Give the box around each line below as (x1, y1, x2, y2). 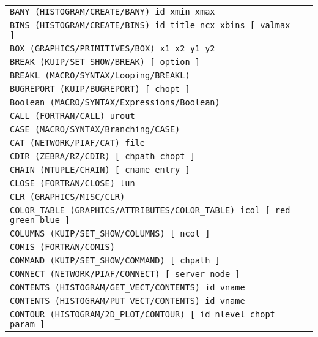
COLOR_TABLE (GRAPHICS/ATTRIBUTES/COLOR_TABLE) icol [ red (10, 205, 290, 215)
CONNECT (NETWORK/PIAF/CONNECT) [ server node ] (10, 269, 240, 279)
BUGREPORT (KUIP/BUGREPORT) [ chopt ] (10, 84, 190, 94)
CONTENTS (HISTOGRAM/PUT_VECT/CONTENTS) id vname (10, 296, 245, 306)
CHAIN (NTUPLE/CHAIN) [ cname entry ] (10, 165, 190, 175)
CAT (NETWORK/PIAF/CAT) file (10, 138, 145, 148)
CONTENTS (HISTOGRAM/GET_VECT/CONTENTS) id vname (10, 282, 245, 292)
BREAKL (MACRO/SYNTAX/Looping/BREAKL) (10, 70, 190, 80)
